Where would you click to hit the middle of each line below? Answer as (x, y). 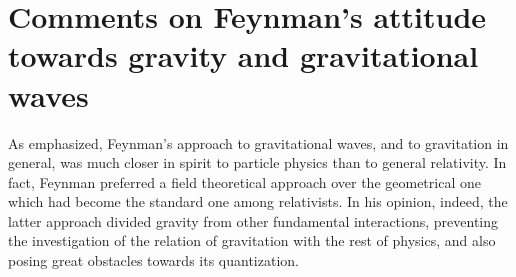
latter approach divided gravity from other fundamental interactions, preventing (253, 220)
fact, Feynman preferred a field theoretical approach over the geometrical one (244, 181)
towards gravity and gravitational (243, 55)
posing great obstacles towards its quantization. (153, 260)
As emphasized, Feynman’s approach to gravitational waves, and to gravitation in (258, 142)
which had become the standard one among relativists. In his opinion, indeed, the (258, 201)
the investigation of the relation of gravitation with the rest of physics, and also (252, 240)
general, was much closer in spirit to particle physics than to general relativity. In (257, 162)
